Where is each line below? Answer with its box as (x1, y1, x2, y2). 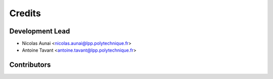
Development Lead (9, 27, 70, 35)
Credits (9, 8, 41, 19)
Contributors (9, 61, 51, 69)
